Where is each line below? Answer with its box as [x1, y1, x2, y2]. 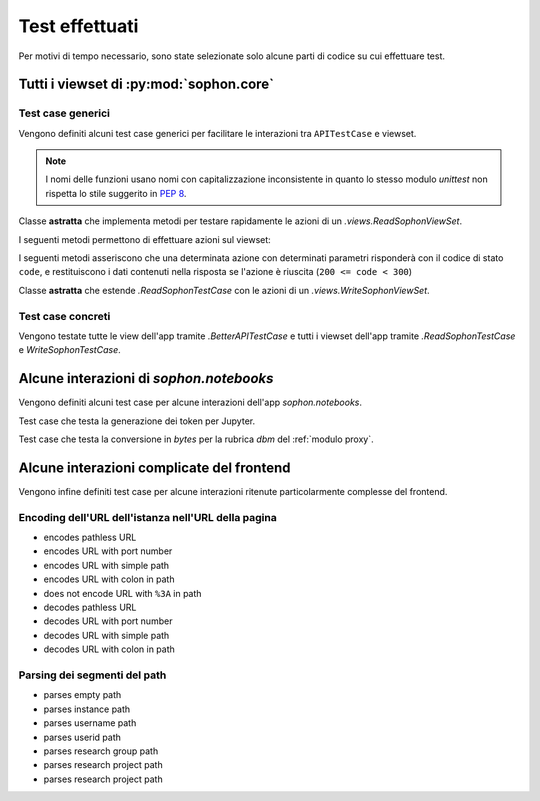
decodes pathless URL [43, 601, 137, 614]
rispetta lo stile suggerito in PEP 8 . [45, 187, 187, 199]
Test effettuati [18, 15, 139, 37]
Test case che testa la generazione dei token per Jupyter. [18, 415, 255, 427]
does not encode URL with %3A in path [43, 587, 202, 599]
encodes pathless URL [43, 531, 137, 544]
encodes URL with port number [43, 545, 173, 557]
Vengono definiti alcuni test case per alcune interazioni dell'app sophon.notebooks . [18, 396, 363, 409]
